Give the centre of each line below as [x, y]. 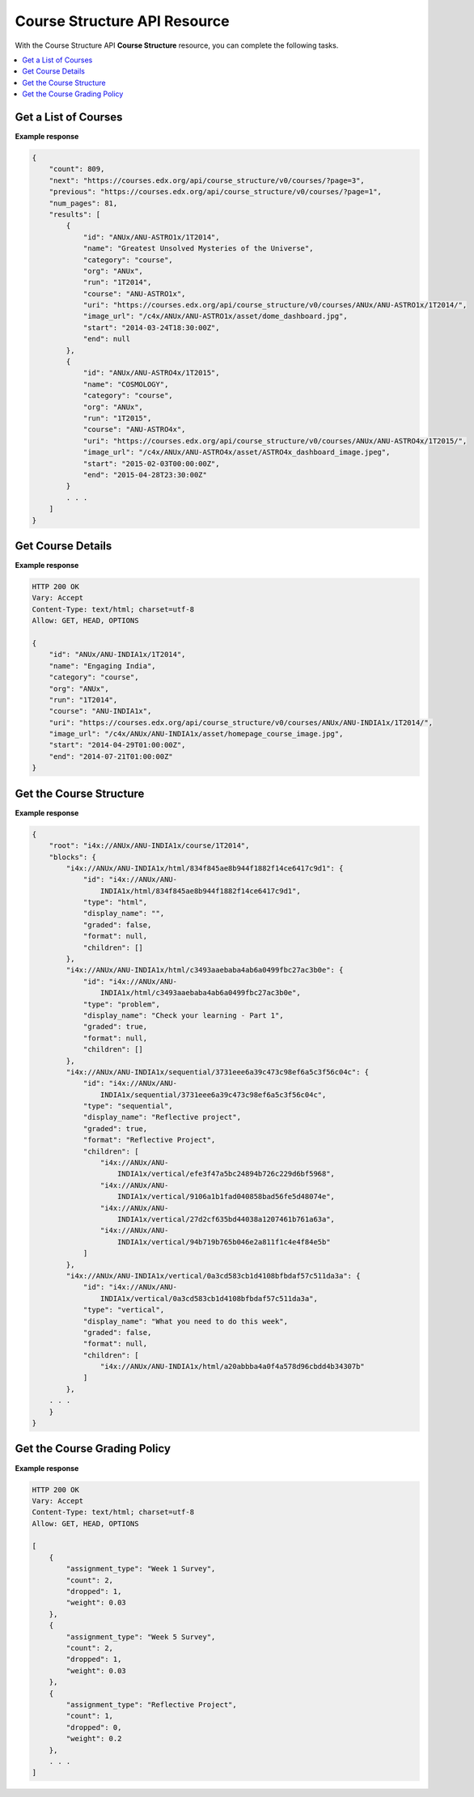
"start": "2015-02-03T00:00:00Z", [151, 464]
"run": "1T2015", [117, 418]
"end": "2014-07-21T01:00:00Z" [111, 756]
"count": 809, [77, 169]
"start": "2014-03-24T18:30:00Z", [151, 327]
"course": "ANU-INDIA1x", [100, 711]
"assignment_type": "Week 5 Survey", [141, 1637]
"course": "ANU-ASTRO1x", [134, 294]
